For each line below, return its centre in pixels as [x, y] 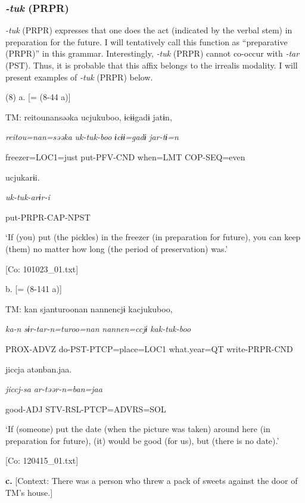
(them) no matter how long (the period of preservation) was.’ [117, 248]
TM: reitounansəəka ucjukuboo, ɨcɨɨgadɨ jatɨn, [89, 117]
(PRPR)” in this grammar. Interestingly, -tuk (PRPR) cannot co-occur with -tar [152, 53]
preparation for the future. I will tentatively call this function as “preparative [147, 41]
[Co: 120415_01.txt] [42, 460]
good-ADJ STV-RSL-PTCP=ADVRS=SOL [86, 409]
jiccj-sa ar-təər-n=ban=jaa [54, 389]
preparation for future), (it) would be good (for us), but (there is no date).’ [142, 440]
